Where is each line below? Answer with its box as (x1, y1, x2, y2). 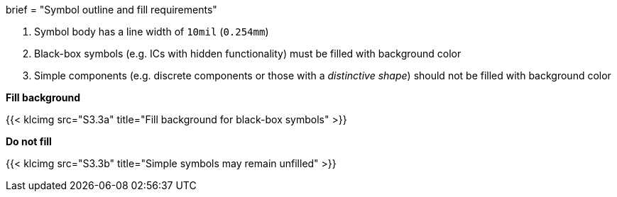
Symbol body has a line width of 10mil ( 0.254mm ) (34, 26, 269, 38)
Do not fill (6, 135, 52, 147)
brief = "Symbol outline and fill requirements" (6, 4, 217, 16)
